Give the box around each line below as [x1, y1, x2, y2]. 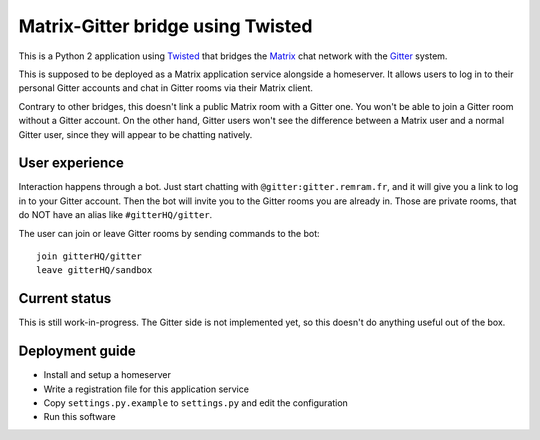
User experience [18, 155, 124, 172]
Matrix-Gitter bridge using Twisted [18, 15, 313, 37]
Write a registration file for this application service [43, 383, 250, 395]
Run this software [43, 411, 116, 423]
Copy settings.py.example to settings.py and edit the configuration [43, 396, 349, 409]
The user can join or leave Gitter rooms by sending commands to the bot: [18, 227, 320, 239]
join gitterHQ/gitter [36, 250, 142, 262]
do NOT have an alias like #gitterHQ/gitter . [18, 209, 213, 221]
